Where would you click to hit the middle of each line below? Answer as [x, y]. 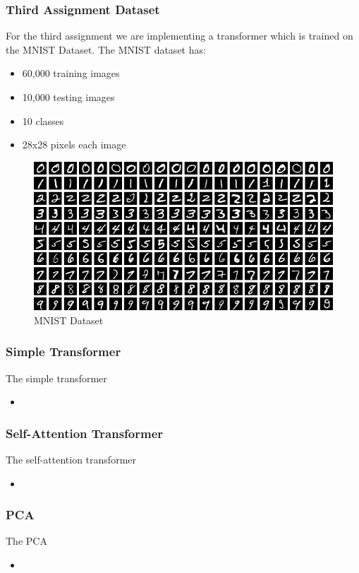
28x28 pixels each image [74, 144]
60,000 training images [71, 73]
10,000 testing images [68, 97]
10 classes [43, 120]
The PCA [26, 541]
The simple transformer [56, 378]
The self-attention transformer [71, 459]
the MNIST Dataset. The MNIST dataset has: [106, 49]
